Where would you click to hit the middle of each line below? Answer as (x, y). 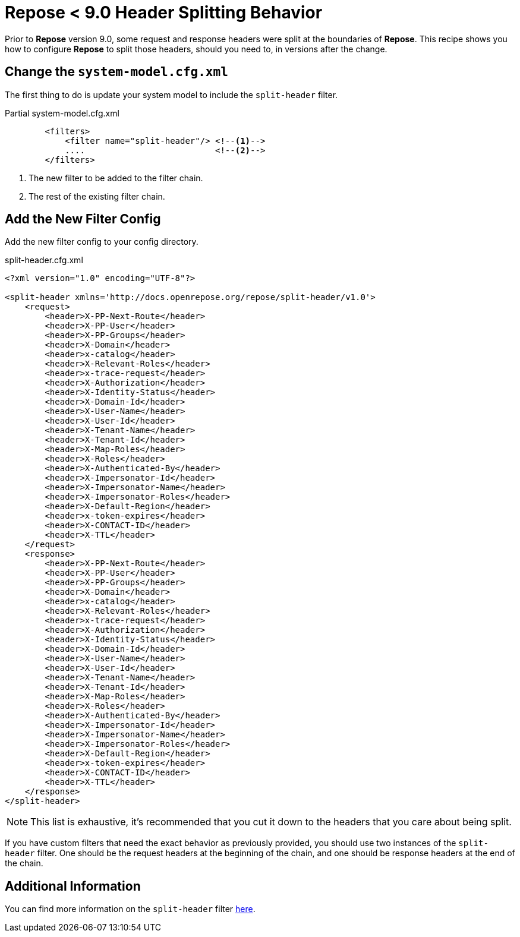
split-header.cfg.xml (44, 260)
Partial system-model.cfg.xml (62, 113)
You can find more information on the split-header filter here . (130, 909)
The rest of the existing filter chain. (97, 196)
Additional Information (73, 886)
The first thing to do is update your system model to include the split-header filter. (171, 94)
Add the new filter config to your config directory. (102, 242)
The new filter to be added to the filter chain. (116, 178)
